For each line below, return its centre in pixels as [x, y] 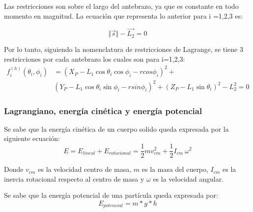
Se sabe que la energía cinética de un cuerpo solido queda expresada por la [116, 129]
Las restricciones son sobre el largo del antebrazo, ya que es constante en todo [121, 6]
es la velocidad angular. [188, 178]
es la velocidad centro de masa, [85, 169]
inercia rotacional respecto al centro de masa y [74, 178]
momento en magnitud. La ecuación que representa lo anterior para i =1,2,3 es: [123, 15]
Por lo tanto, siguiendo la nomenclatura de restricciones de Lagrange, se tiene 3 [124, 49]
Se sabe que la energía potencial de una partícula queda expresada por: [111, 195]
